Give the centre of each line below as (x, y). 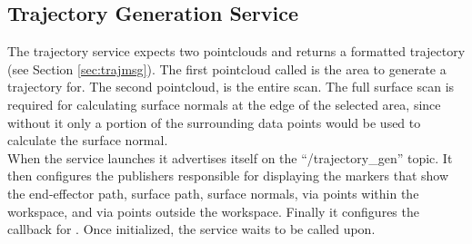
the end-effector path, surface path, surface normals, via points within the (213, 193)
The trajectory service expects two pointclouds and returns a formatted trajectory (236, 51)
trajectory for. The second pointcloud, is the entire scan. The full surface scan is (231, 87)
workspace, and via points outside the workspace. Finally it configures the (213, 211)
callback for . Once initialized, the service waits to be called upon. (191, 229)
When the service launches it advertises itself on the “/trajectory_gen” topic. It (230, 157)
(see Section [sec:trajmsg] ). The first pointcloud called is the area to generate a (227, 68)
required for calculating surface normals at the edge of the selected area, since (224, 104)
